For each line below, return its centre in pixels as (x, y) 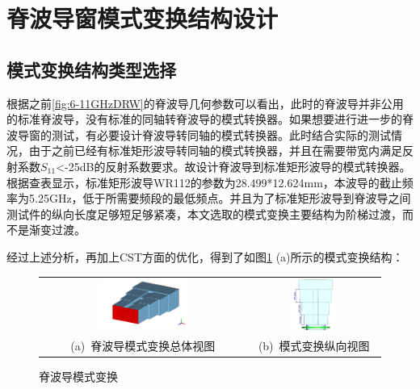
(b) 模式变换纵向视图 (314, 345)
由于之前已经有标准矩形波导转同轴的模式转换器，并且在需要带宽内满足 (215, 151)
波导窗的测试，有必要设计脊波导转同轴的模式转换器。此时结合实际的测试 (199, 134)
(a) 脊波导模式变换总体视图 (143, 345)
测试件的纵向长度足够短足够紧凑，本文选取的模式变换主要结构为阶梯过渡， (204, 213)
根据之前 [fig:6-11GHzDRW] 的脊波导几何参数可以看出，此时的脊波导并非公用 (205, 103)
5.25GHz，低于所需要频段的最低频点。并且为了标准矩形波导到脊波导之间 (220, 198)
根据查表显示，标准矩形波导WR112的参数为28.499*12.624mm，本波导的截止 (204, 182)
